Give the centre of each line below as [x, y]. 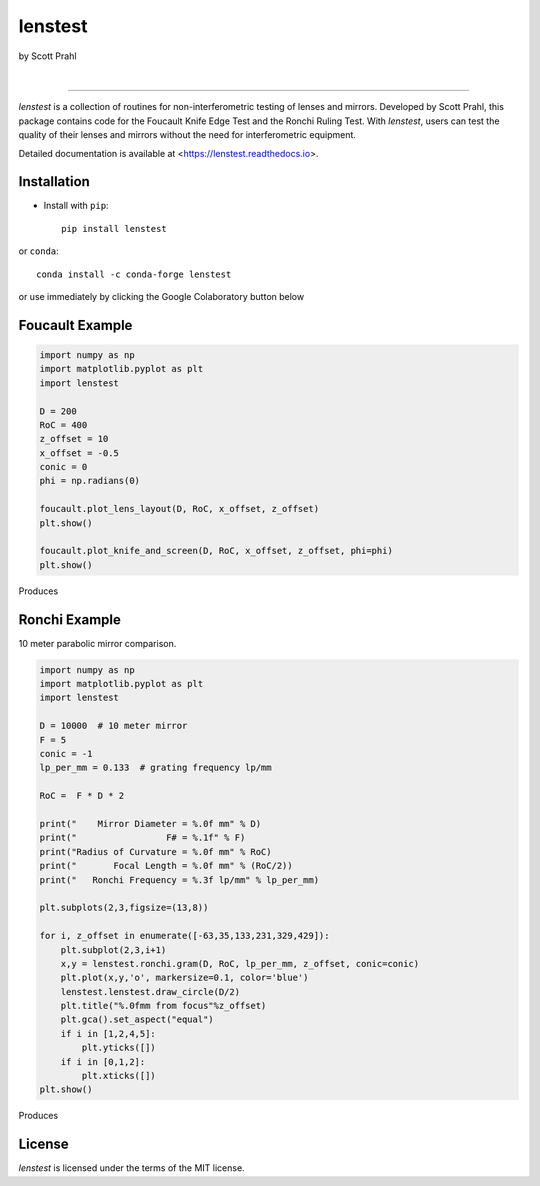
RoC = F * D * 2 [82, 796]
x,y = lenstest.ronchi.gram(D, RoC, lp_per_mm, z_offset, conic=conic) [240, 963]
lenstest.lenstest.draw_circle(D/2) [150, 991]
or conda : [38, 251]
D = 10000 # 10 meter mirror [113, 726]
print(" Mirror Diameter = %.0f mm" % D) [150, 823]
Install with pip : [76, 206]
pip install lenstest [114, 228]
